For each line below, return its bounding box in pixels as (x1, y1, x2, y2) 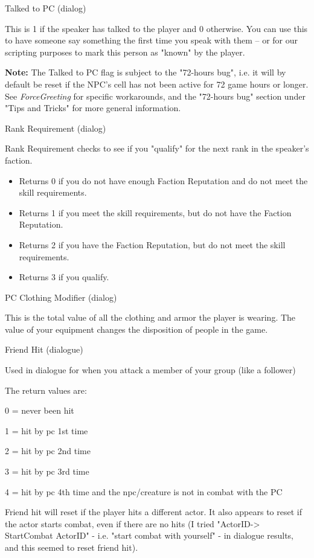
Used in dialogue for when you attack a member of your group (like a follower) (5, 364, 296, 376)
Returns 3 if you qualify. (19, 271, 109, 283)
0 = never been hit (5, 404, 74, 417)
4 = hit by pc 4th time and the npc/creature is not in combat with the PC (5, 485, 283, 498)
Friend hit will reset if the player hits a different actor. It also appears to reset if (5, 505, 303, 518)
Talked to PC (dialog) (5, 2, 86, 14)
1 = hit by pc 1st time (5, 424, 88, 437)
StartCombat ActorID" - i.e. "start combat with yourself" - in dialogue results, (5, 529, 294, 542)
